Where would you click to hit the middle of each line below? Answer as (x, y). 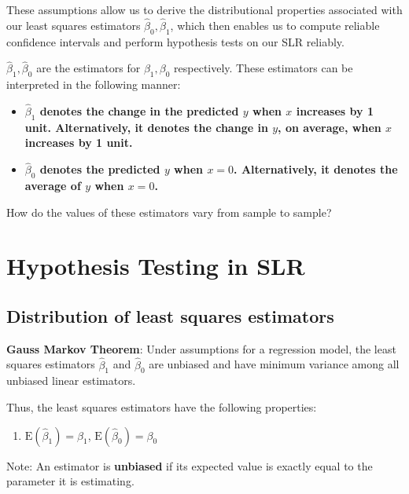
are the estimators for (88, 68)
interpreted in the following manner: (94, 84)
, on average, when (330, 127)
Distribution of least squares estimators (170, 315)
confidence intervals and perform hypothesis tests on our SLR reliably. (175, 41)
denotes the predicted (100, 169)
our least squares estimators (74, 25)
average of (53, 186)
